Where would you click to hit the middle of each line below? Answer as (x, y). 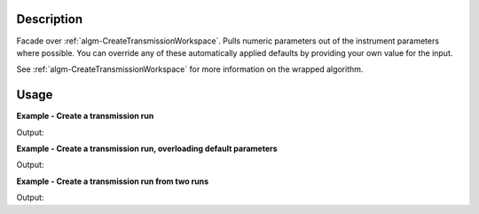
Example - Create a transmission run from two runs (113, 181)
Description (50, 19)
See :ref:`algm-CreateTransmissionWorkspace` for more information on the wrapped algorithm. (190, 69)
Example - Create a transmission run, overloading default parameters (147, 148)
